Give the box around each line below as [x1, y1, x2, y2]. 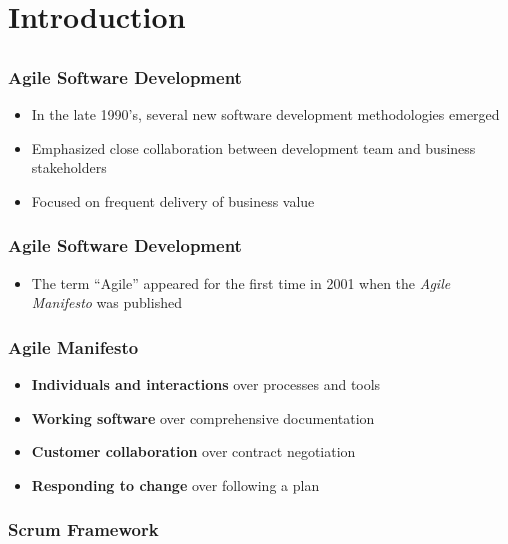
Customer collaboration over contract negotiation [31, 441, 356, 462]
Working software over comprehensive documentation [31, 407, 375, 428]
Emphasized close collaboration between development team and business [31, 137, 476, 158]
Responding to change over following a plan [31, 474, 320, 495]
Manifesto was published [31, 292, 182, 313]
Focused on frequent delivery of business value [31, 190, 315, 211]
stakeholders [31, 157, 107, 178]
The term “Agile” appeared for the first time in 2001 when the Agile [31, 272, 451, 293]
